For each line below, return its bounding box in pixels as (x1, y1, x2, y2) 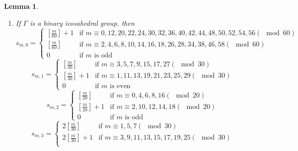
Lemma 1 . (4, 1, 39, 11)
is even (109, 83, 131, 90)
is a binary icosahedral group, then (30, 17, 135, 28)
